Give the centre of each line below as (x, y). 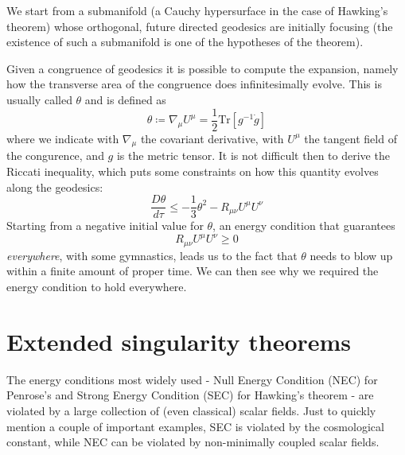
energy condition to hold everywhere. (97, 286)
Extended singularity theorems (179, 341)
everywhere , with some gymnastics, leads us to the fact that (152, 255)
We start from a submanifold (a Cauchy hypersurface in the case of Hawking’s (197, 10)
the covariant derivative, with (212, 138)
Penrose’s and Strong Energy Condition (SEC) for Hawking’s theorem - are (190, 395)
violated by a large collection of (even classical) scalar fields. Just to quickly (191, 410)
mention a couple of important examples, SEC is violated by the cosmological (195, 426)
